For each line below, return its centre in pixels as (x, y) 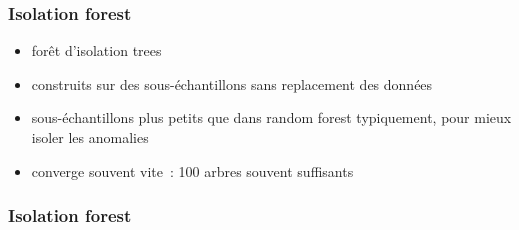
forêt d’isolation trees (96, 50)
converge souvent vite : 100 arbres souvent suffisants (192, 170)
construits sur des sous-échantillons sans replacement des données (232, 83)
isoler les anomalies (90, 137)
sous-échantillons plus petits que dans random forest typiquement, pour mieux (271, 117)
